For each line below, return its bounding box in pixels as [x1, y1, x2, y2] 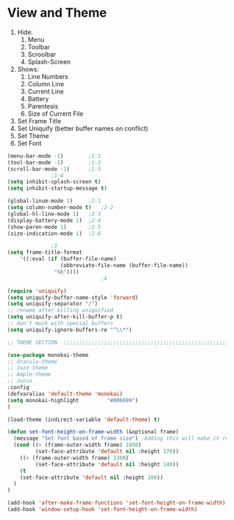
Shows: [17, 65, 40, 73]
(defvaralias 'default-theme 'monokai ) [7, 390, 123, 397]
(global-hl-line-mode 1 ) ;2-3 [7, 211, 101, 217]
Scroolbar [27, 50, 56, 59]
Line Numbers [27, 72, 68, 81]
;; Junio [7, 378, 33, 385]
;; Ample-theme [7, 371, 52, 378]
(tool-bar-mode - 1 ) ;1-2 [7, 159, 101, 166]
